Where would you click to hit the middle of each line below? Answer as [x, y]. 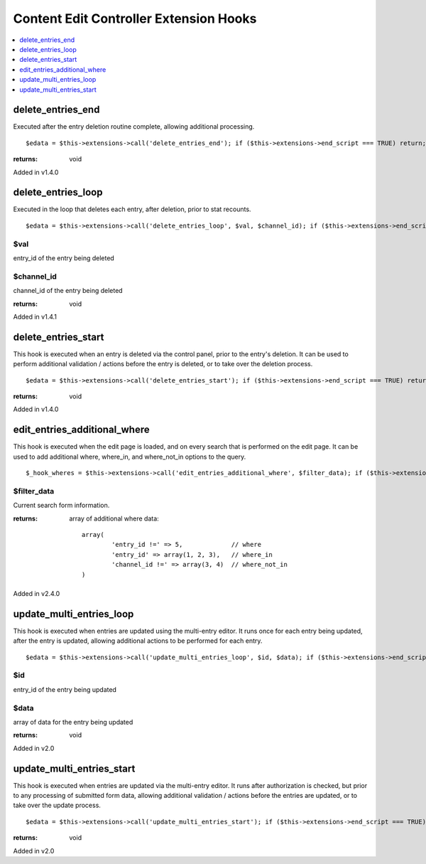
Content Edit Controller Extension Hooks [135, 18]
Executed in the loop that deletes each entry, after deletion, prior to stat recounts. [132, 209]
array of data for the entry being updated [73, 722]
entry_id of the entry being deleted [64, 258]
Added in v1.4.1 [35, 316]
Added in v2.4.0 [37, 593]
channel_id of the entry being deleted [68, 291]
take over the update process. [57, 805]
